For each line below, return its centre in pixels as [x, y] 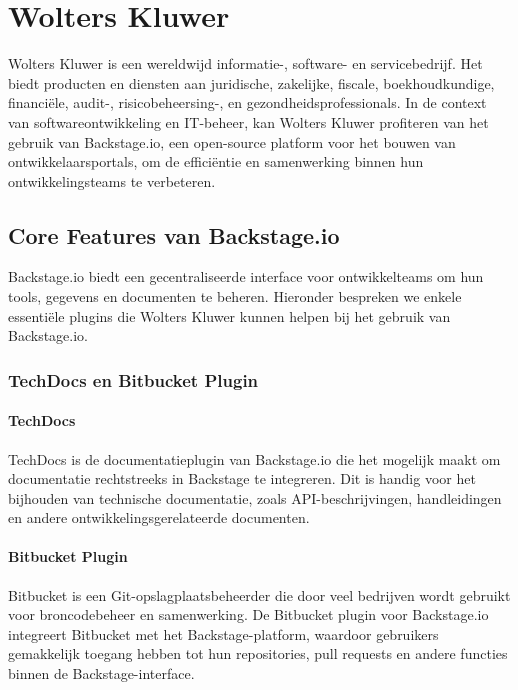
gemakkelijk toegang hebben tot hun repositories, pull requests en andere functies [258, 653]
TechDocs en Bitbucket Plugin [133, 379]
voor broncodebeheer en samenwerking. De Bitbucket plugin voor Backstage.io [248, 614]
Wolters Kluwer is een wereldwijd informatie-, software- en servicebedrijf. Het [245, 63]
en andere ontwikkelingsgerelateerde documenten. [159, 517]
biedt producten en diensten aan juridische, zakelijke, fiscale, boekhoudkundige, [251, 82]
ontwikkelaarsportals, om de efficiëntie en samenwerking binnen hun [216, 161]
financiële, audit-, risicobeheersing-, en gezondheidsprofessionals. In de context [247, 102]
